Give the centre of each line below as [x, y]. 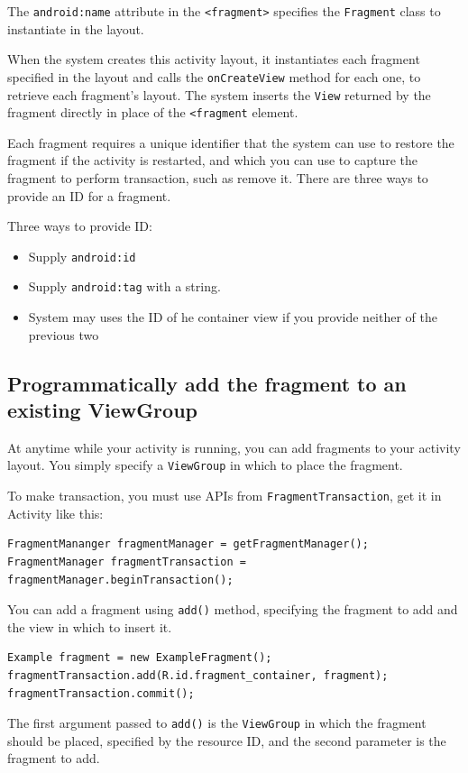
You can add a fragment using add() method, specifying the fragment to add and [233, 609]
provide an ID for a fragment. [89, 195]
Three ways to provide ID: [80, 226]
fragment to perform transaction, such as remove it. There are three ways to [218, 178]
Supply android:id [82, 256]
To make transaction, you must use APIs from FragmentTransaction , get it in [225, 496]
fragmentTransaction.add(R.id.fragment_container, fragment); [198, 676]
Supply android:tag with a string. [124, 286]
